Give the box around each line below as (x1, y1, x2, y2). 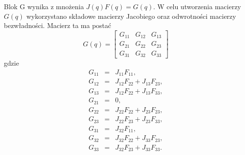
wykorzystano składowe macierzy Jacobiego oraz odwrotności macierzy (26, 11, 236, 21)
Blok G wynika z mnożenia (4, 1, 84, 11)
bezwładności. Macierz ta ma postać (4, 20, 111, 30)
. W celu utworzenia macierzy (153, 1, 241, 11)
